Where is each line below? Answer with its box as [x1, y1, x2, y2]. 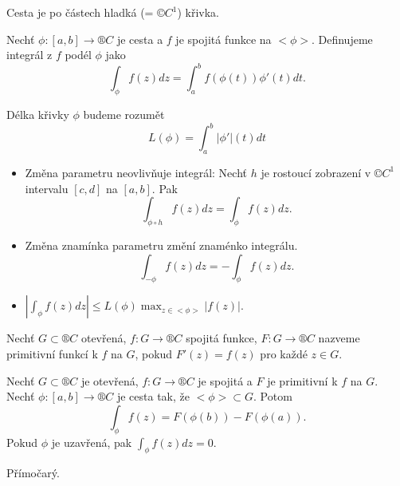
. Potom [253, 388, 292, 405]
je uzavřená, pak [51, 433, 132, 450]
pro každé [260, 345, 308, 362]
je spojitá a [198, 372, 253, 389]
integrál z [6, 46, 53, 63]
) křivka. [177, 4, 219, 20]
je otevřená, [80, 372, 139, 389]
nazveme [318, 330, 360, 346]
